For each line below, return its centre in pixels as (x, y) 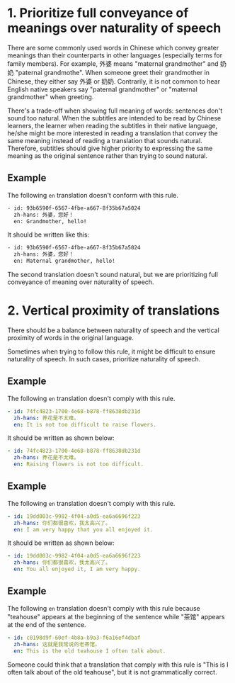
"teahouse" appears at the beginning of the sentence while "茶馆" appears (116, 616)
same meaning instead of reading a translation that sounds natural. (105, 140)
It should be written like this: (48, 235)
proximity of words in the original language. (71, 337)
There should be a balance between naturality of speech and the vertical (113, 330)
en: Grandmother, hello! (50, 221)
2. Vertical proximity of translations (114, 311)
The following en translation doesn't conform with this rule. (93, 195)
